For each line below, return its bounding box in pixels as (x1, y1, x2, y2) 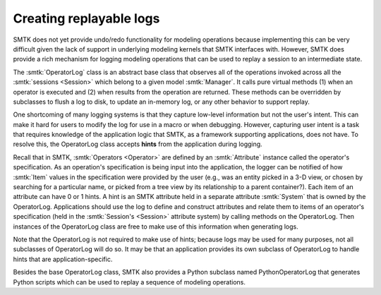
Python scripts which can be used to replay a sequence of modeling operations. (13, 277, 246, 286)
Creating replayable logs (13, 11, 160, 26)
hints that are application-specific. (13, 255, 113, 263)
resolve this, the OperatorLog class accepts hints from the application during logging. (13, 140, 262, 148)
